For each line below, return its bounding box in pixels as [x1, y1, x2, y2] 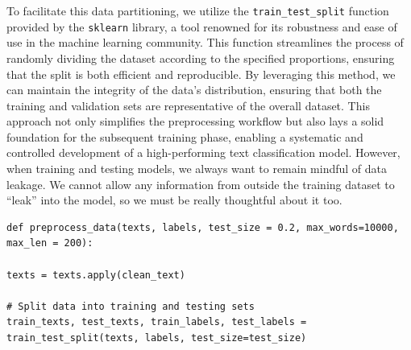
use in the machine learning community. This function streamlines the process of [6, 34, 404, 51]
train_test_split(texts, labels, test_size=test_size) [6, 332, 307, 344]
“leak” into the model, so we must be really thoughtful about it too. [6, 191, 342, 208]
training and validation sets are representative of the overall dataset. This [6, 97, 370, 113]
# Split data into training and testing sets [6, 300, 255, 312]
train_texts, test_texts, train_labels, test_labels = [6, 316, 307, 328]
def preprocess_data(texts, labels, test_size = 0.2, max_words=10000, [6, 221, 399, 233]
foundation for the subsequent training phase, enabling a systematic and [6, 128, 363, 145]
